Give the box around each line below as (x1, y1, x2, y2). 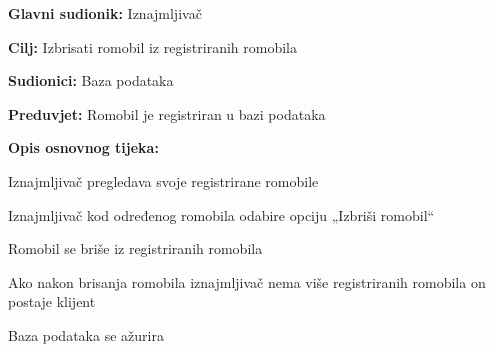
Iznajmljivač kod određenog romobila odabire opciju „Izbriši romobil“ (8, 204, 435, 225)
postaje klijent (8, 291, 96, 312)
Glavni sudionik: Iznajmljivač (8, 3, 202, 23)
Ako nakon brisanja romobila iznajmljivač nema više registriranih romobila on (8, 271, 486, 292)
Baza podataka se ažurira (8, 324, 164, 345)
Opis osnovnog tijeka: (8, 137, 159, 158)
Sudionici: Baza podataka (8, 70, 174, 91)
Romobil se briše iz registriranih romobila (8, 238, 263, 259)
